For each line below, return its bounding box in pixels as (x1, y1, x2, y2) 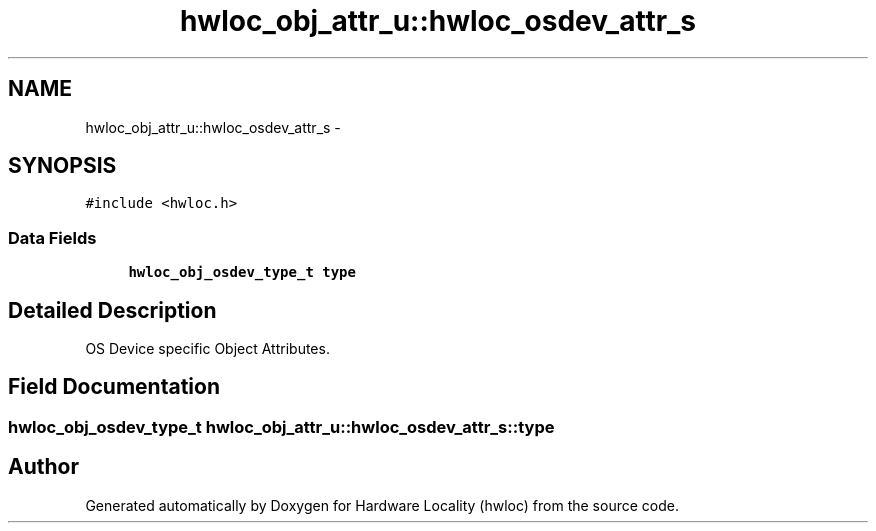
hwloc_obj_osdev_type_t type (128, 264, 356, 281)
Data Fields (8, 227, 97, 248)
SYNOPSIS (8, 153, 117, 179)
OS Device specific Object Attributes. (85, 340, 330, 358)
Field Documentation (8, 374, 220, 400)
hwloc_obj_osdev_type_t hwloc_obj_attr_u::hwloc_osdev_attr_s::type (8, 416, 555, 437)
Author (8, 454, 79, 480)
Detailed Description (8, 297, 217, 323)
